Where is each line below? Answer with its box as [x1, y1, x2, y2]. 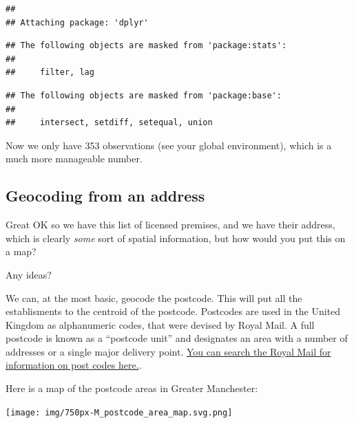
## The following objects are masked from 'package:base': [6, 90, 282, 100]
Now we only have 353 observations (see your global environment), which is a [6, 138, 332, 152]
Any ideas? [6, 267, 52, 281]
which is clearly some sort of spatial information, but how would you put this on [6, 230, 346, 245]
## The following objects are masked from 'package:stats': [6, 41, 287, 51]
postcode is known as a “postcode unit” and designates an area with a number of [6, 331, 348, 345]
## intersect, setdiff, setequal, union [6, 118, 213, 128]
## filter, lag [6, 67, 94, 78]
